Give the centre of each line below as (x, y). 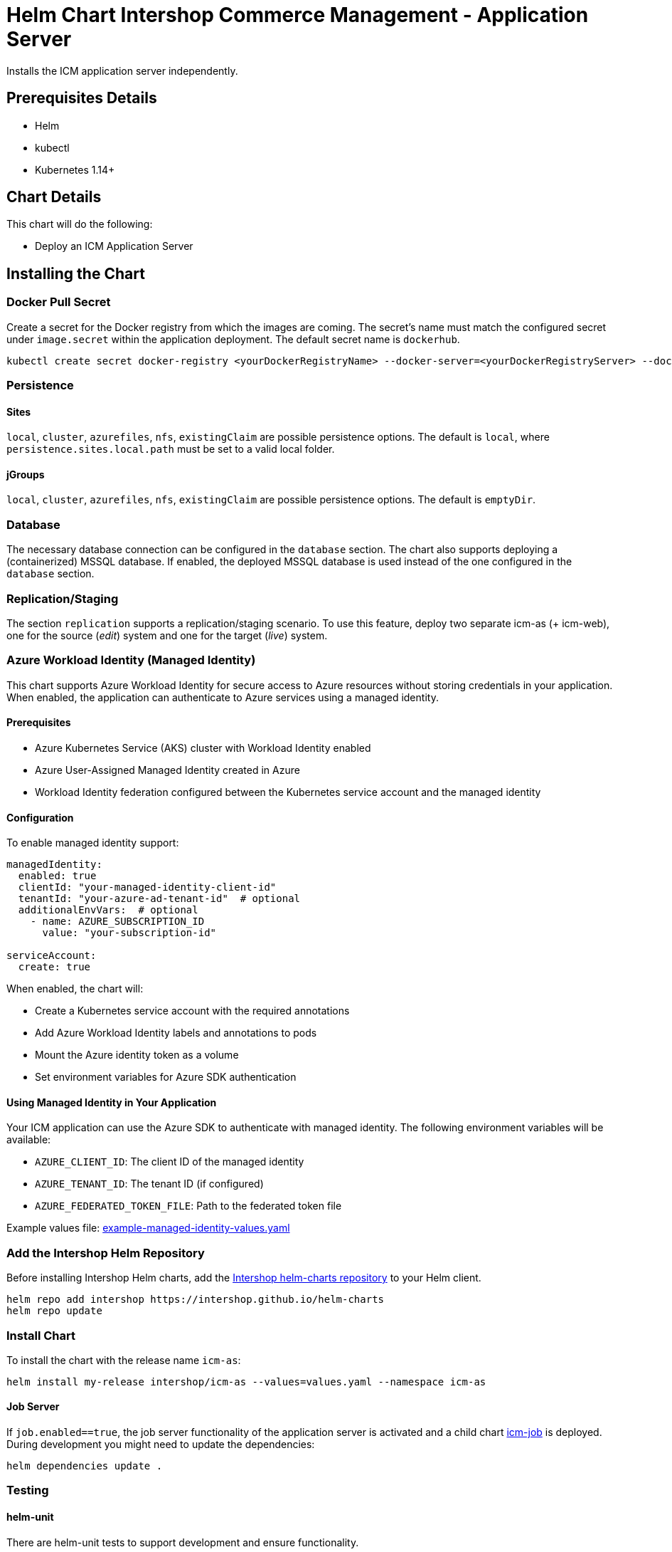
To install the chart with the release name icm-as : (124, 1360)
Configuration (40, 817)
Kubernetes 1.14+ (75, 169)
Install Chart (41, 1335)
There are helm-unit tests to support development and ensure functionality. (183, 1542)
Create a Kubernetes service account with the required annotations (192, 1011)
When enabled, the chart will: (75, 989)
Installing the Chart (76, 273)
